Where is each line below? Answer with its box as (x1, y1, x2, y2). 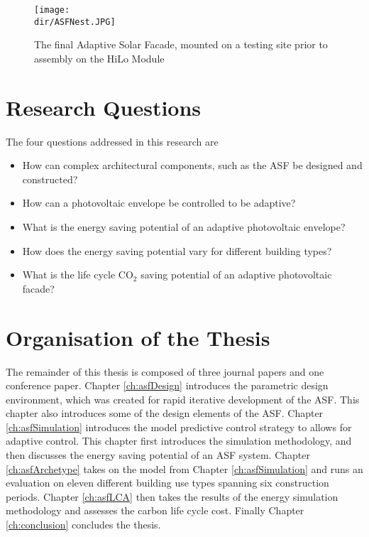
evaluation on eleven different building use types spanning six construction (6, 475, 329, 490)
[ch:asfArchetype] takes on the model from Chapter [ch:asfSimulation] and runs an (6, 461, 363, 476)
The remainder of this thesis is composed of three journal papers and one (6, 364, 324, 379)
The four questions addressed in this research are (6, 134, 219, 148)
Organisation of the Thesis (6, 322, 270, 352)
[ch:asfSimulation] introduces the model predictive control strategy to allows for (6, 419, 352, 434)
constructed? (22, 171, 78, 186)
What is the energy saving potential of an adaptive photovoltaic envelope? (22, 219, 346, 234)
